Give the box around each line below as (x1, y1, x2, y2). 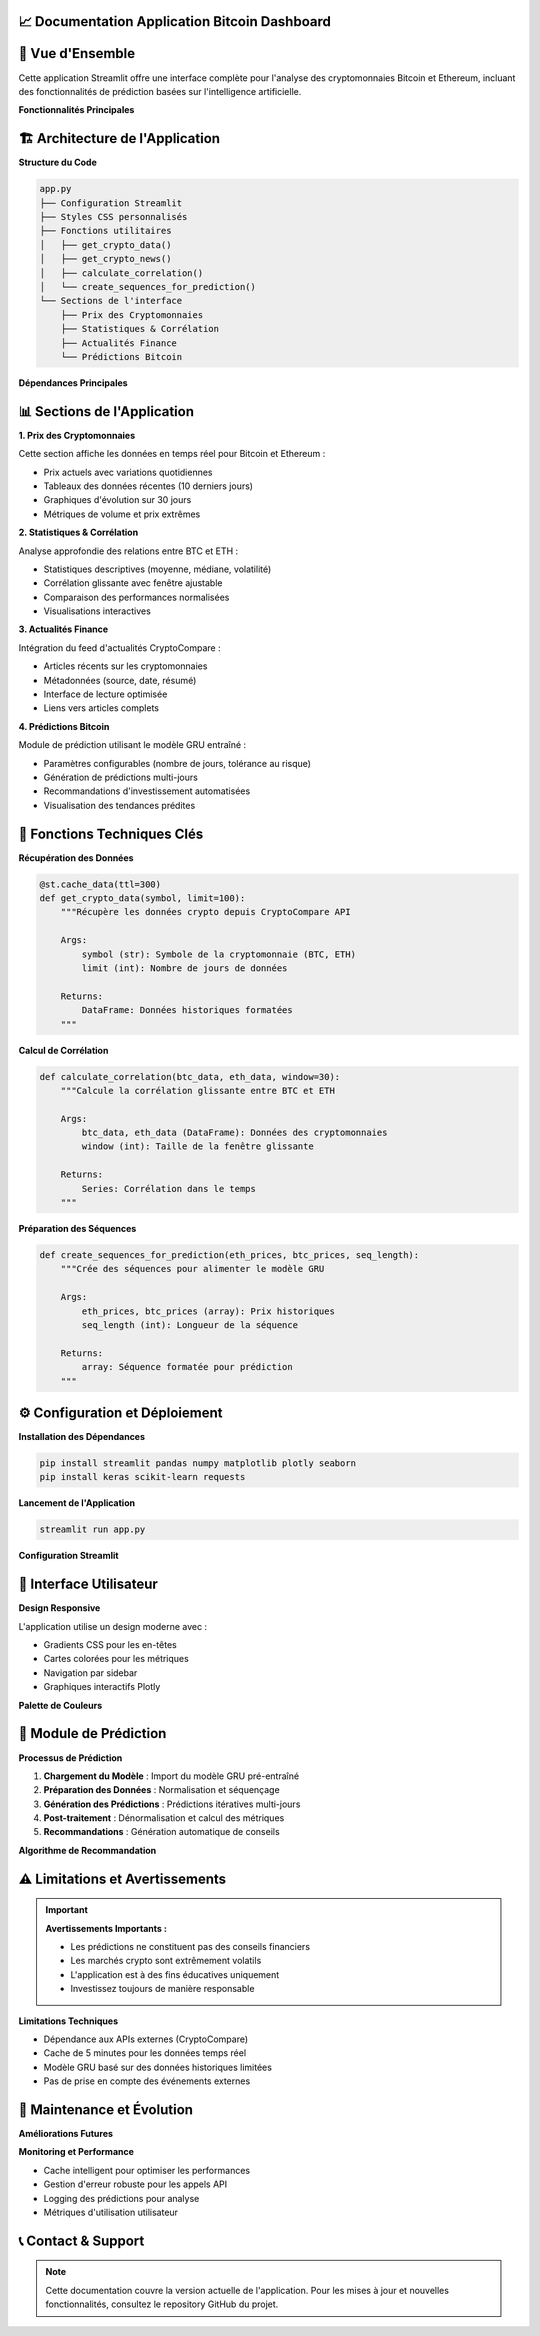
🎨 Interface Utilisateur (18, 1576, 159, 1593)
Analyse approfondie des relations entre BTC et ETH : (18, 545, 239, 557)
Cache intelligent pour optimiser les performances (43, 2164, 250, 2176)
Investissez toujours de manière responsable (70, 1983, 255, 1995)
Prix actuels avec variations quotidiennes (43, 466, 213, 478)
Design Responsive (18, 1602, 101, 1614)
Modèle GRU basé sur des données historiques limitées (43, 2061, 272, 2073)
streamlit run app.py (39, 1524, 146, 1535)
